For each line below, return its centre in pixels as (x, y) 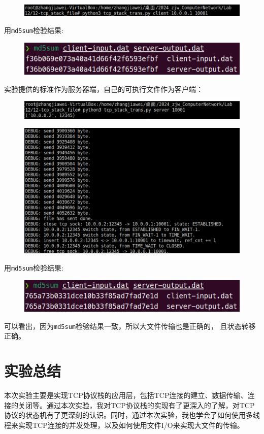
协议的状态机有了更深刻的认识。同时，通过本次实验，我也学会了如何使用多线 (132, 415)
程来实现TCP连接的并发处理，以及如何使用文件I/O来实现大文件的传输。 (124, 425)
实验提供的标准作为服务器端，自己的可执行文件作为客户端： (104, 89)
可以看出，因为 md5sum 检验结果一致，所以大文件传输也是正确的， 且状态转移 (130, 326)
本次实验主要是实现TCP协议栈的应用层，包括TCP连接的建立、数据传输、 (126, 395)
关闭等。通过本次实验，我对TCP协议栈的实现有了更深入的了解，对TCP (136, 405)
